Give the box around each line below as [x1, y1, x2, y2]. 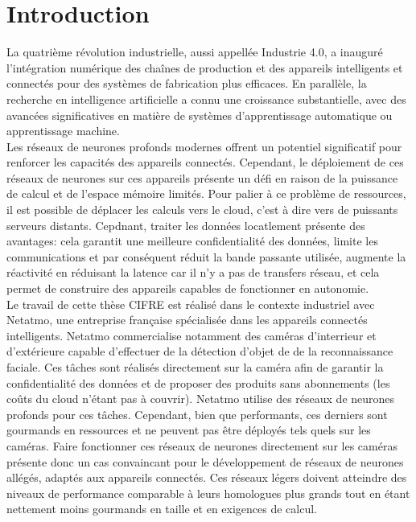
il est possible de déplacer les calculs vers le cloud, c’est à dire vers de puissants [6, 201, 398, 218]
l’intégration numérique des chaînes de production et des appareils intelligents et [6, 59, 403, 76]
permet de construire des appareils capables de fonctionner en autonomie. [6, 280, 369, 297]
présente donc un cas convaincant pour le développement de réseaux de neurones [6, 453, 404, 470]
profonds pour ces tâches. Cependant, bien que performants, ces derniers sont [6, 405, 388, 422]
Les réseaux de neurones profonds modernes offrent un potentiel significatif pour [6, 138, 402, 154]
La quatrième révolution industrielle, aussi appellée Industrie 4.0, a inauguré [6, 43, 383, 60]
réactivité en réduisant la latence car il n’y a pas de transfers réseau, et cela [6, 264, 380, 281]
